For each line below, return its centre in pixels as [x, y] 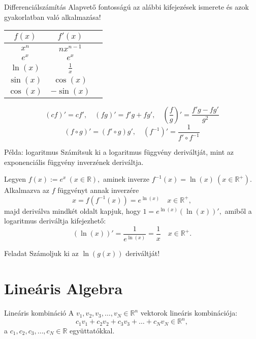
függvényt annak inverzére [98, 190]
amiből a [238, 210]
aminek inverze [126, 179]
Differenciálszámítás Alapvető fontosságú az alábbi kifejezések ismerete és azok [126, 7]
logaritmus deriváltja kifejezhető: [55, 221]
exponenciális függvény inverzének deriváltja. [74, 162]
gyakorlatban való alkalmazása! [53, 17]
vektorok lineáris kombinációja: [189, 313]
